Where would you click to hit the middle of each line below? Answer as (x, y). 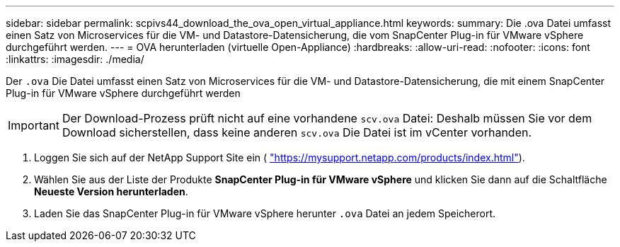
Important (34, 125)
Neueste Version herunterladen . (111, 191)
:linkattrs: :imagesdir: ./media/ (75, 59)
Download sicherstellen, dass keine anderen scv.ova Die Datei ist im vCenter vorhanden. (297, 132)
